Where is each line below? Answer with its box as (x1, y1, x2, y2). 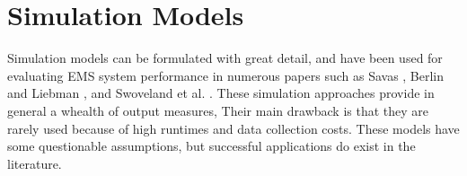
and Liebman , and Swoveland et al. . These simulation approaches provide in (7, 84, 435, 102)
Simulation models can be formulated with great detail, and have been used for (7, 48, 443, 67)
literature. (7, 154, 62, 172)
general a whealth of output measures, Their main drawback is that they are (7, 101, 429, 119)
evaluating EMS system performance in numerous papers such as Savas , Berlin (7, 66, 445, 84)
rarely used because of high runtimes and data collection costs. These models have (7, 119, 460, 137)
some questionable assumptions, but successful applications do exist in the (7, 136, 416, 155)
